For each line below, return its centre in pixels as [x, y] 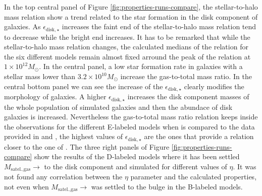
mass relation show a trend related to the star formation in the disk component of [131, 16]
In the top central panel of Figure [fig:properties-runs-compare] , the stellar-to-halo [131, 7]
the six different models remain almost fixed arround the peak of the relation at [127, 56]
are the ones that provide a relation [199, 136]
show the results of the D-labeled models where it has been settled [137, 156]
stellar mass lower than [40, 76]
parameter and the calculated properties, [194, 177]
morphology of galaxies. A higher [55, 96]
